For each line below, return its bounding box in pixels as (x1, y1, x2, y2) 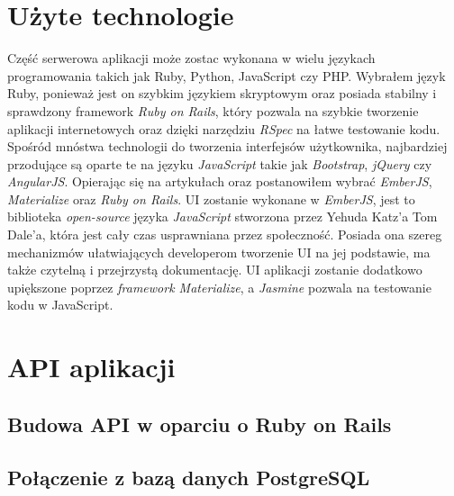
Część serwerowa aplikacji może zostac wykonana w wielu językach (7, 49, 376, 68)
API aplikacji (7, 348, 176, 385)
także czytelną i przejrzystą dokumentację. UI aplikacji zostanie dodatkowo (7, 260, 422, 279)
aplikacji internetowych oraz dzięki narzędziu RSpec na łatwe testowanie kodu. (7, 119, 440, 138)
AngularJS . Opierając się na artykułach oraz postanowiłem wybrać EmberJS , (7, 172, 432, 191)
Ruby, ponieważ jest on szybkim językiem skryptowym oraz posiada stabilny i (7, 84, 437, 103)
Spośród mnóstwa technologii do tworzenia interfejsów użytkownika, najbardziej (7, 137, 448, 156)
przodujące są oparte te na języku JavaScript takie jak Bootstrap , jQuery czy (7, 154, 432, 173)
